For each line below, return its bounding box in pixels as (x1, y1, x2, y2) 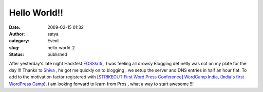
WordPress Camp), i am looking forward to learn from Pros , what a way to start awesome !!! (9, 81, 194, 87)
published (47, 52, 68, 57)
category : (9, 38, 30, 44)
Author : (9, 31, 25, 37)
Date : (9, 24, 20, 30)
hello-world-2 (47, 44, 75, 51)
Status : (9, 52, 24, 57)
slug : (9, 44, 19, 51)
